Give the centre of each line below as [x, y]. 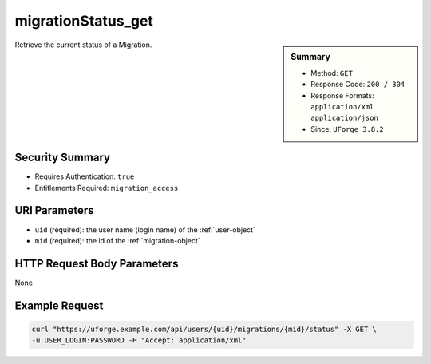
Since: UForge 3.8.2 [347, 129]
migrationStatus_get [84, 21]
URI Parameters [55, 210]
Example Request [59, 305]
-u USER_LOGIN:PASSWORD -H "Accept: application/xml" [139, 340]
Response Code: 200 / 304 [358, 85]
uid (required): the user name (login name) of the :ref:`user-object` [145, 229]
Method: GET [332, 73]
